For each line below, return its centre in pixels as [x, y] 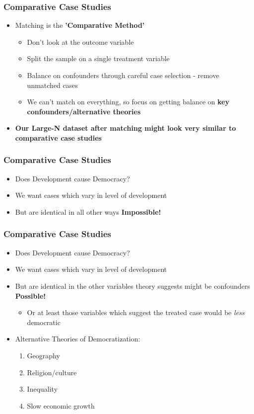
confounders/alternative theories [84, 111]
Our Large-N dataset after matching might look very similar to [126, 128]
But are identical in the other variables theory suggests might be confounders [133, 286]
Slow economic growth [61, 405]
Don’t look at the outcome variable [80, 41]
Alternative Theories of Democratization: [78, 339]
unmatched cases [53, 85]
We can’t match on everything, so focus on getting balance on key [128, 102]
